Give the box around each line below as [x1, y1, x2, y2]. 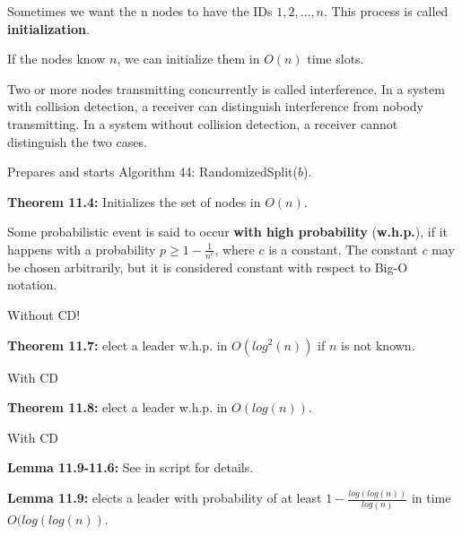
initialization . [7, 19, 90, 38]
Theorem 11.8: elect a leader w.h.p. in [7, 398, 228, 417]
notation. [7, 275, 57, 294]
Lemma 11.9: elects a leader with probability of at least [7, 488, 322, 507]
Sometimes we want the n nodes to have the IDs [7, 2, 273, 20]
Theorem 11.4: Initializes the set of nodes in [7, 192, 261, 211]
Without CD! [7, 305, 81, 324]
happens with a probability [7, 239, 156, 258]
